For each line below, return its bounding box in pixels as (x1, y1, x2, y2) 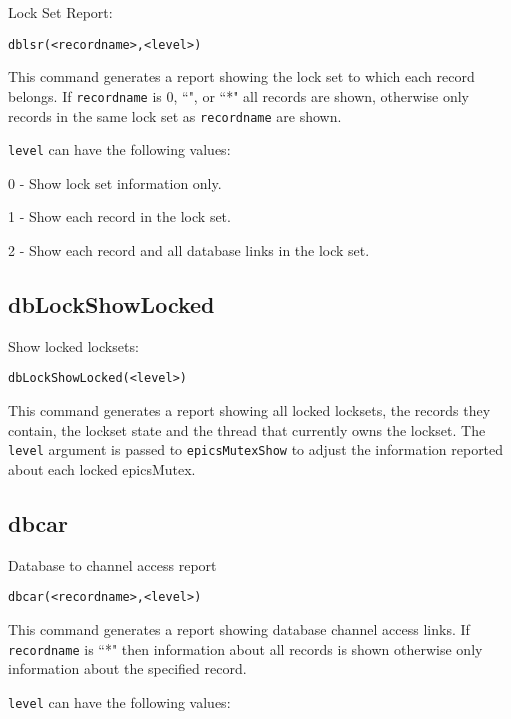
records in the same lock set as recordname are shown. (8, 105, 342, 126)
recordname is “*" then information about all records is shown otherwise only (8, 638, 483, 659)
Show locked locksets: (8, 335, 139, 356)
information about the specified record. (8, 658, 247, 679)
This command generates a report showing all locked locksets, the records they (8, 400, 491, 421)
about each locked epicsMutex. (8, 458, 196, 479)
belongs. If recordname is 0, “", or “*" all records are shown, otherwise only (8, 85, 470, 106)
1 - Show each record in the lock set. (8, 206, 231, 227)
